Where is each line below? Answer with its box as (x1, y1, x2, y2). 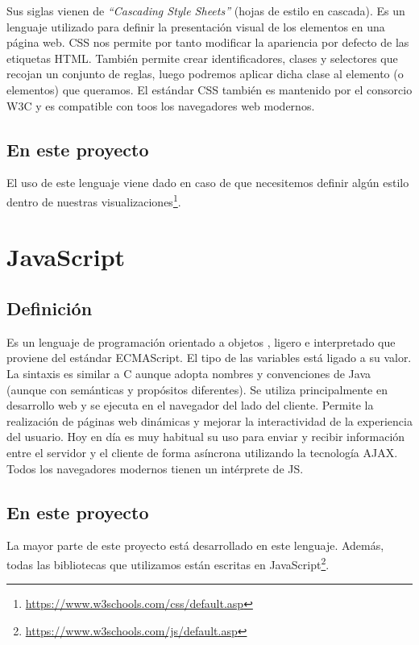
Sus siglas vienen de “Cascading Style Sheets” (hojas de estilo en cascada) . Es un (6, 2, 405, 19)
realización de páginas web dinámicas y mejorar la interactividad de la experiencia (6, 412, 413, 429)
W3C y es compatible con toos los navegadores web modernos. (6, 97, 315, 114)
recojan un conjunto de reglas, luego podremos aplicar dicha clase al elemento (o (6, 65, 404, 82)
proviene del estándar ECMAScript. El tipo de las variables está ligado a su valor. (6, 349, 412, 366)
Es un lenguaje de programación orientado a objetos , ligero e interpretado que (6, 333, 396, 350)
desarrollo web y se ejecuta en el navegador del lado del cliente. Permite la (6, 397, 374, 414)
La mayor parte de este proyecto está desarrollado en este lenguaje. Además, (6, 537, 384, 554)
